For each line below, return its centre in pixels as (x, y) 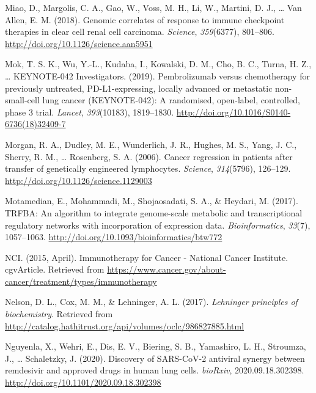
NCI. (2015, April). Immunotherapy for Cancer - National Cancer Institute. (147, 257)
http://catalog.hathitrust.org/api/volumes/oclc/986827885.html (125, 325)
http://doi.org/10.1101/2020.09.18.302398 (83, 382)
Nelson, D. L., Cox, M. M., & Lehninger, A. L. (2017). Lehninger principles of (151, 302)
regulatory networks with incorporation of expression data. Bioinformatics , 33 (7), (158, 225)
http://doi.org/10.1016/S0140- (233, 112)
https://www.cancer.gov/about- (167, 269)
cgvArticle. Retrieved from (55, 269)
